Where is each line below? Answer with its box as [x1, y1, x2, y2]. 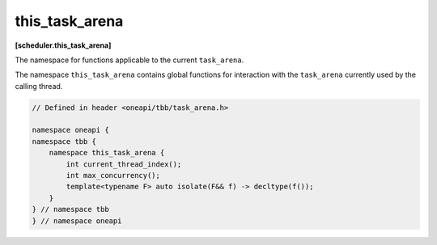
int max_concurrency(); [66, 171, 161, 180]
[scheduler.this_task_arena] [15, 40, 112, 50]
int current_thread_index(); [66, 159, 182, 169]
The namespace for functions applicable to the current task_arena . [15, 55, 244, 65]
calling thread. [15, 81, 63, 91]
